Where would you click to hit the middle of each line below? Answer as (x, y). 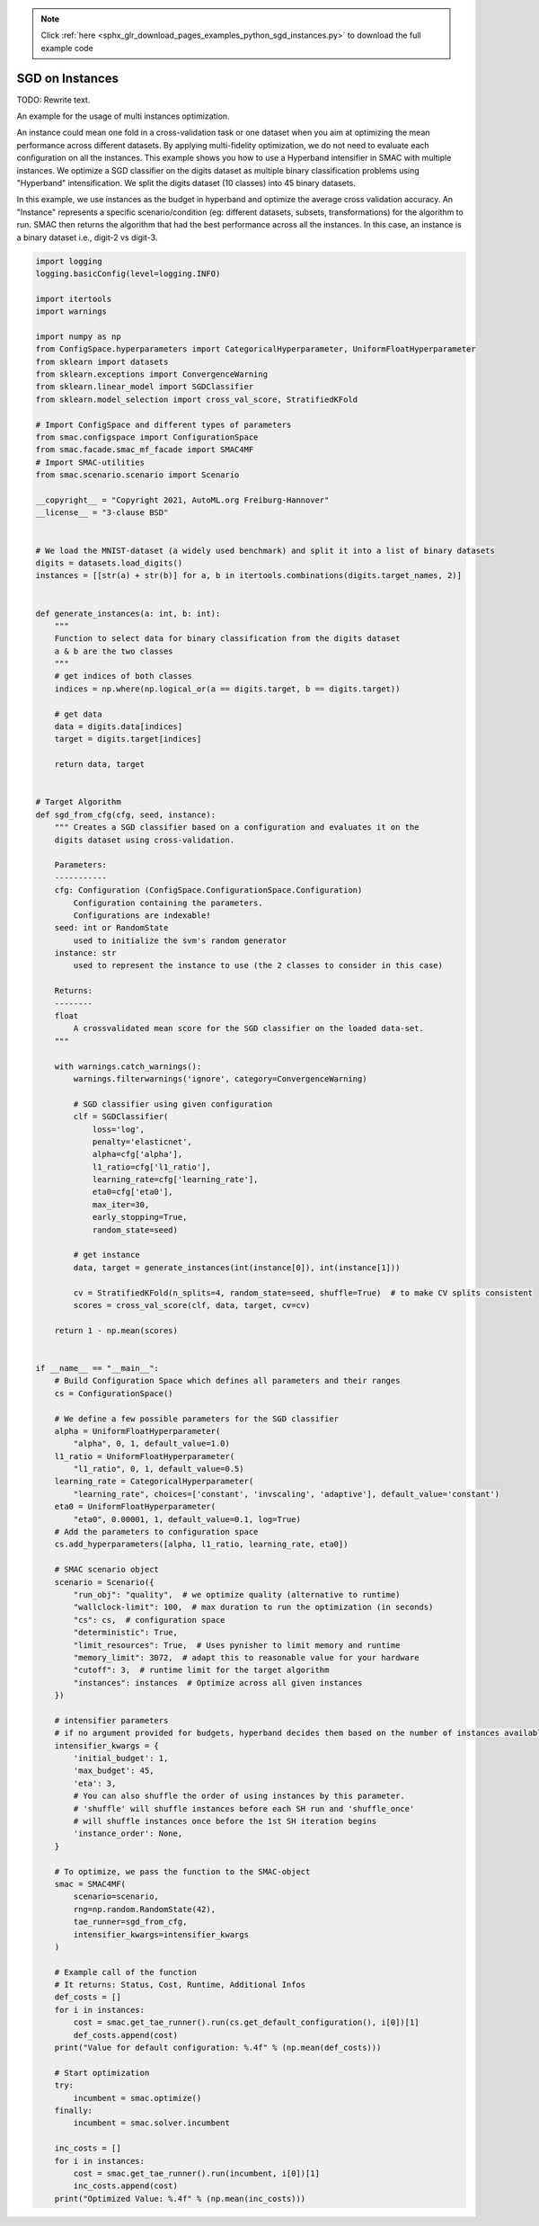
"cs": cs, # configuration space (149, 1620)
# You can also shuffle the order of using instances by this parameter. (239, 1796)
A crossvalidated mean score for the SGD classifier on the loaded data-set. (248, 1028)
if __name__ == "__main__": (97, 1368)
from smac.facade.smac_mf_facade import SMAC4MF (145, 450)
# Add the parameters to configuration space (156, 1532)
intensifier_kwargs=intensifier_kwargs (161, 1934)
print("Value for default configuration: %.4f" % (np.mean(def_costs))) (218, 2048)
